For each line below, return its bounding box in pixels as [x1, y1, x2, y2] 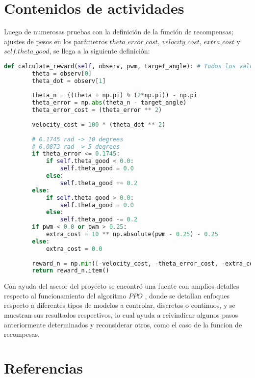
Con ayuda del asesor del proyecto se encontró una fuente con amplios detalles [4, 281, 239, 291]
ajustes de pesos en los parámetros [4, 36, 107, 46]
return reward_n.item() [32, 267, 109, 274]
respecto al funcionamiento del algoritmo [4, 290, 127, 300]
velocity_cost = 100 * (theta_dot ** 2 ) [32, 121, 166, 128]
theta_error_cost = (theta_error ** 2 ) [32, 107, 162, 114]
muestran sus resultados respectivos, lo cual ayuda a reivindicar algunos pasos [4, 310, 238, 320]
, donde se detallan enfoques [145, 290, 229, 300]
